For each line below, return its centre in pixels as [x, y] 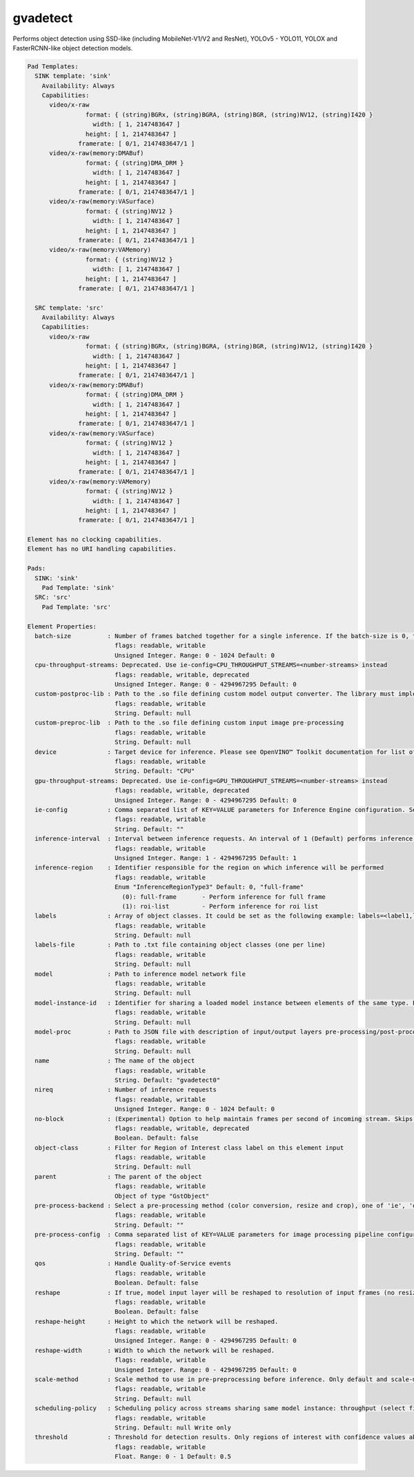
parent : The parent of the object [119, 1177]
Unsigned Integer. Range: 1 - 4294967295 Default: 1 [205, 858]
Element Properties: [62, 626]
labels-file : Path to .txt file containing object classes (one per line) [180, 945]
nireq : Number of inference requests [126, 1090]
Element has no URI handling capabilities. [102, 549]
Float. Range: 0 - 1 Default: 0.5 [172, 1457]
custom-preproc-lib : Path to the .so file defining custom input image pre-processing [189, 723]
